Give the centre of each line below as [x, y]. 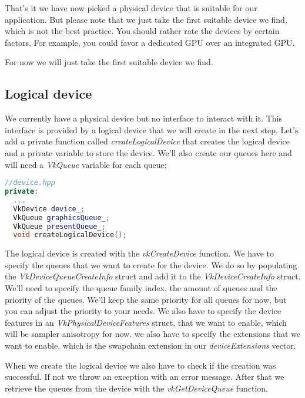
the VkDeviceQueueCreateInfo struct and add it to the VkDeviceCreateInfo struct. [153, 276]
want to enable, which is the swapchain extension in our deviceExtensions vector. [150, 345]
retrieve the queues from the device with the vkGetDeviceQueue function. [137, 388]
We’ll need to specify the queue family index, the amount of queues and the [141, 288]
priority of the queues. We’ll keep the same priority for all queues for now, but [146, 299]
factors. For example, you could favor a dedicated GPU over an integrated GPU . [150, 42]
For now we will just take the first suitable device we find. [109, 62]
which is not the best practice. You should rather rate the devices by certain [142, 31]
